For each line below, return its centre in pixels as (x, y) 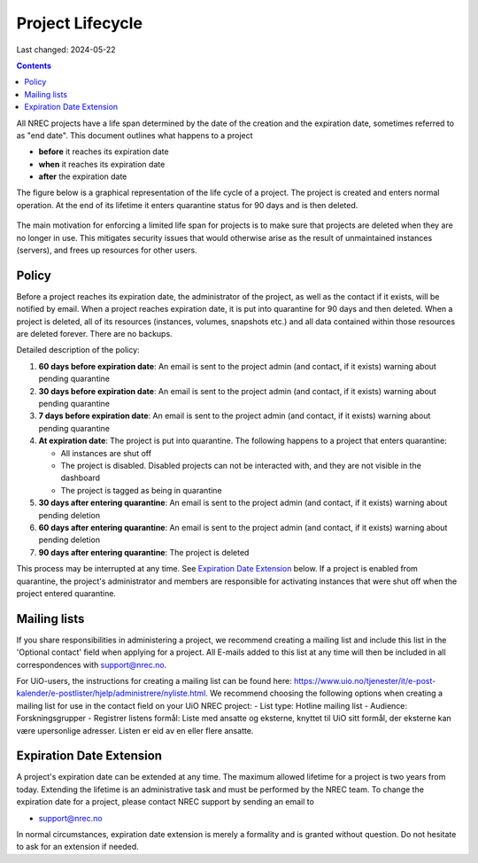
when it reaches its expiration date (102, 164)
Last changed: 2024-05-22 (66, 50)
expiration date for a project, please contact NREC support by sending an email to (165, 802)
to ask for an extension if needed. (77, 847)
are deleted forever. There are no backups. (94, 334)
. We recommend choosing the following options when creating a (324, 693)
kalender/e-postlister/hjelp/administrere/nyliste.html (111, 693)
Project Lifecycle (80, 23)
